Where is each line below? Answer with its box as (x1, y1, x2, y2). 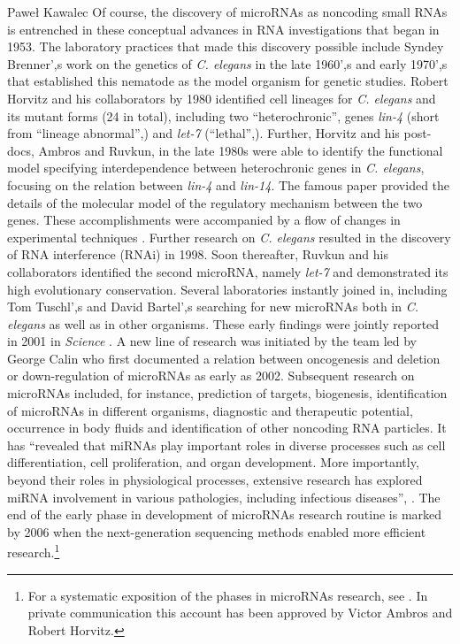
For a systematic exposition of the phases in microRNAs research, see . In (27, 586, 428, 604)
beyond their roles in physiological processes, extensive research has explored (7, 471, 423, 489)
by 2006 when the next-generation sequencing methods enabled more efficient (7, 522, 426, 540)
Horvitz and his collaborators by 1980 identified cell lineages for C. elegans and (7, 88, 436, 107)
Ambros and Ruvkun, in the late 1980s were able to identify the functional (38, 141, 443, 159)
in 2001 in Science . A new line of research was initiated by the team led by (7, 332, 417, 350)
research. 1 (7, 540, 60, 562)
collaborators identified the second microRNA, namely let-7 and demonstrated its (7, 262, 448, 280)
